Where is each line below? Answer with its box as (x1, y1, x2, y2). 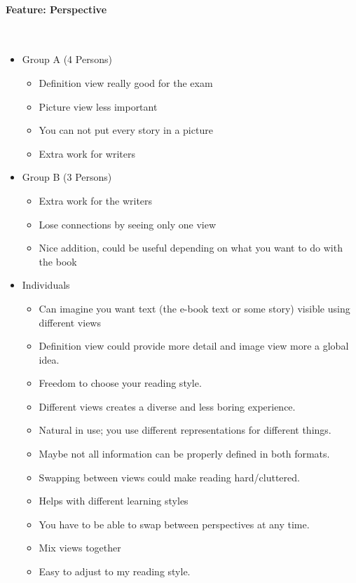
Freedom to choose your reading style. (39, 376, 202, 390)
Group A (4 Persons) (22, 52, 112, 67)
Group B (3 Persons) (22, 170, 112, 184)
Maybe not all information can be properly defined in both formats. (39, 446, 330, 461)
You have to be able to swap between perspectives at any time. (39, 516, 310, 531)
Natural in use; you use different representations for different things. (39, 423, 331, 437)
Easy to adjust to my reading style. (39, 564, 191, 579)
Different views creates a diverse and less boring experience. (39, 399, 296, 413)
